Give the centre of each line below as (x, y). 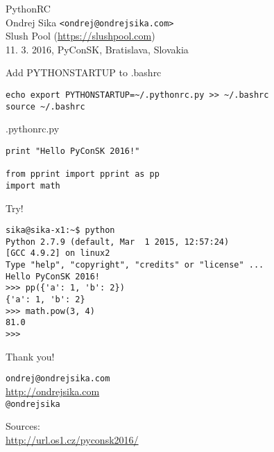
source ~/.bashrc (45, 106)
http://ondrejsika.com (53, 391)
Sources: (23, 426)
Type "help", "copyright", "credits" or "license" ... (135, 265)
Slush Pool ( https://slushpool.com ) (80, 36)
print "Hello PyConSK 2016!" (73, 151)
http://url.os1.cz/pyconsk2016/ (72, 439)
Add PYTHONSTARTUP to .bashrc (84, 72)
